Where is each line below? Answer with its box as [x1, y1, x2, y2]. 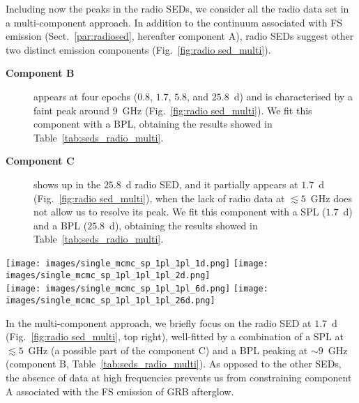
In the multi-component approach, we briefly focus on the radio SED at [6, 315, 312, 330]
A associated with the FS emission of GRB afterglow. [6, 383, 234, 398]
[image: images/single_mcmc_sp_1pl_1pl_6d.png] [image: [6, 284, 268, 294]
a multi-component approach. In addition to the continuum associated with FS [6, 15, 343, 29]
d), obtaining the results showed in [109, 218, 258, 232]
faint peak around [33, 102, 109, 117]
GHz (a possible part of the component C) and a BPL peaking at [28, 342, 308, 357]
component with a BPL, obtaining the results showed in [33, 116, 273, 131]
